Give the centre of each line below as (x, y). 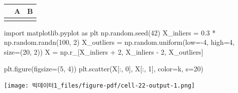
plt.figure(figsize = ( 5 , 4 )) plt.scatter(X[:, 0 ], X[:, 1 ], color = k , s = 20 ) (104, 68)
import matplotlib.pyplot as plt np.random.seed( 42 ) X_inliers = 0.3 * (110, 32)
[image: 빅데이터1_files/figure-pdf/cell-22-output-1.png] (100, 86)
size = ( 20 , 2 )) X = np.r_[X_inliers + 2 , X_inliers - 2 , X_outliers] (104, 52)
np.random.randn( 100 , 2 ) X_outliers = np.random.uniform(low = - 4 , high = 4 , (119, 42)
